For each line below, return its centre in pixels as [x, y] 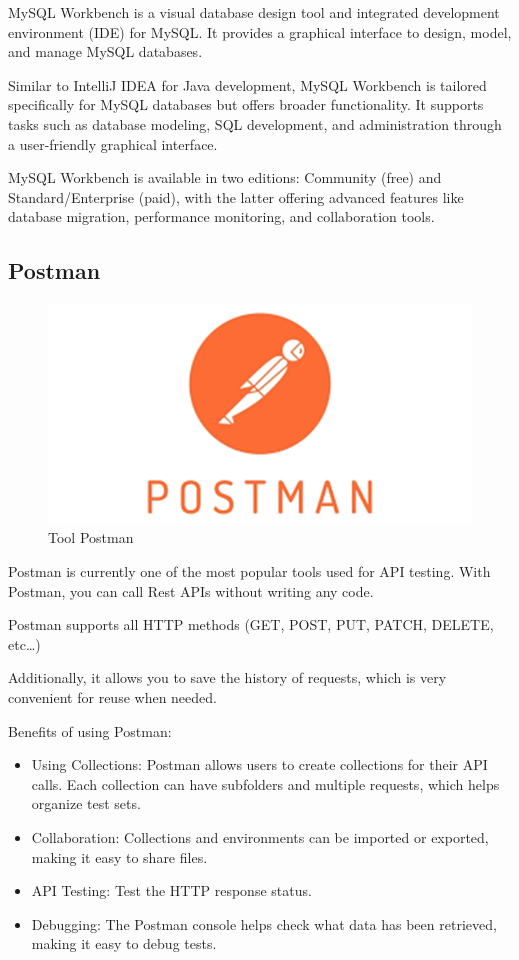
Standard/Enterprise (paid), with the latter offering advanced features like [236, 196]
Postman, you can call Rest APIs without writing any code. [191, 590]
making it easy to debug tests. [124, 943]
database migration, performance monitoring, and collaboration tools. [221, 216]
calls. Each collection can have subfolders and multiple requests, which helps [265, 783]
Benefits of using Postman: [90, 730]
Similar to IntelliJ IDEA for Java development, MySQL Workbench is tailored [247, 84]
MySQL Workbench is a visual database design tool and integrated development [254, 12]
